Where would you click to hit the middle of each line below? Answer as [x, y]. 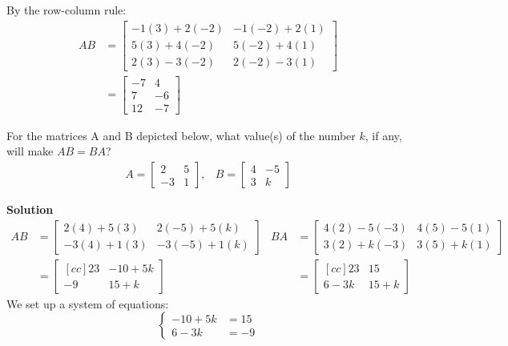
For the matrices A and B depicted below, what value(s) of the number [181, 135]
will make [30, 151]
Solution [30, 209]
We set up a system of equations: [88, 303]
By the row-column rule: [67, 10]
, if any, [383, 135]
